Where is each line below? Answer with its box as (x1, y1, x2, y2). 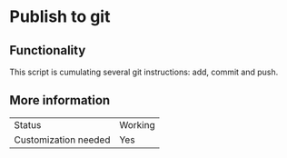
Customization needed (14, 133, 111, 146)
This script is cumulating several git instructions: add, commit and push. (9, 66, 279, 77)
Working (119, 118, 156, 131)
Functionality (9, 43, 86, 58)
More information (9, 93, 111, 108)
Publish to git (9, 6, 111, 27)
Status (14, 118, 42, 131)
